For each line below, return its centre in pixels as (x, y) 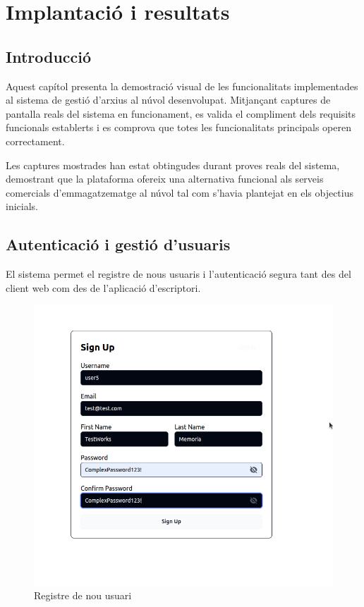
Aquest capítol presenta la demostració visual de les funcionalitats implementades (182, 86)
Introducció (49, 56)
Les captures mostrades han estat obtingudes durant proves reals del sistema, (173, 165)
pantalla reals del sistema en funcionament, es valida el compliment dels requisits (181, 113)
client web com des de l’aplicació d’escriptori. (103, 287)
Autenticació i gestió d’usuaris (118, 244)
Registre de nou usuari (83, 595)
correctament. (35, 141)
